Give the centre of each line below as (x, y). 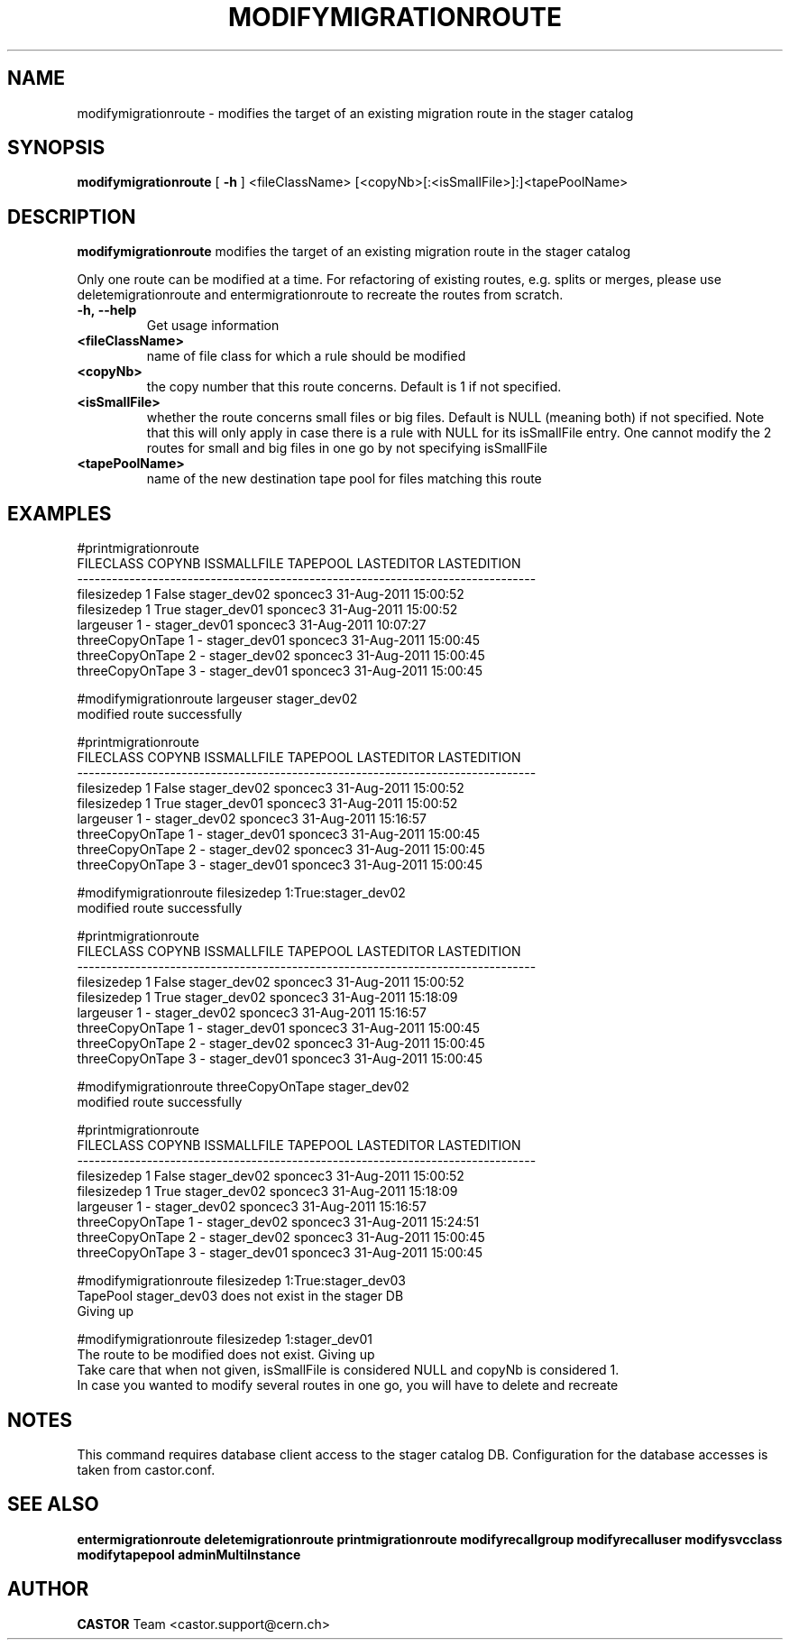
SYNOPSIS (56, 148)
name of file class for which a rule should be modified (306, 356)
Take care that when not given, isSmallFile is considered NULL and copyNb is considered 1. (348, 1370)
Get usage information (213, 326)
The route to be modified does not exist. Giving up (226, 1355)
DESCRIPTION (72, 216)
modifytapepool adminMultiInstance (189, 1554)
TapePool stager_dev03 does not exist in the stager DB (240, 1296)
